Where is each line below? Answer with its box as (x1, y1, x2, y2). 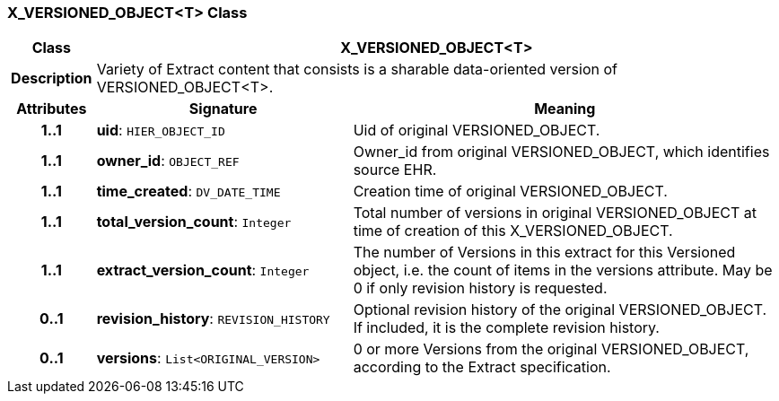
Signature (188, 100, 258, 118)
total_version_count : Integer (96, 213, 292, 231)
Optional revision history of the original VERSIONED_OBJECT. (353, 301, 767, 319)
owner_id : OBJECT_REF (96, 152, 240, 170)
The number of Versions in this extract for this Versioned (353, 243, 736, 262)
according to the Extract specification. (353, 358, 611, 377)
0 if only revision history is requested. (353, 279, 608, 298)
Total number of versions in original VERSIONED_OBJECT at (353, 204, 757, 222)
